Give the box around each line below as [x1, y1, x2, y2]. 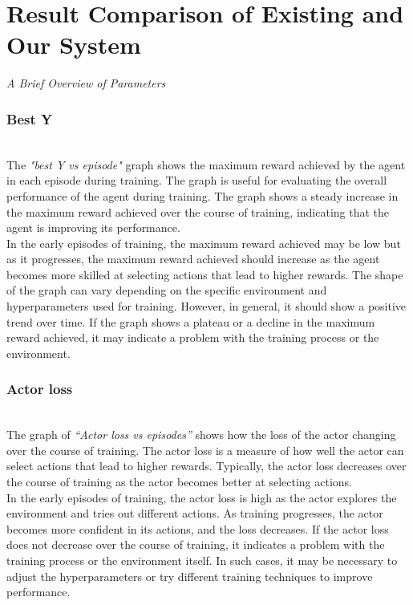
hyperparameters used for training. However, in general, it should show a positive [6, 298, 407, 315]
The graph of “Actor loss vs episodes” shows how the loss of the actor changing [6, 426, 396, 443]
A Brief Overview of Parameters [6, 75, 166, 91]
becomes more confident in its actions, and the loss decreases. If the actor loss [6, 520, 389, 537]
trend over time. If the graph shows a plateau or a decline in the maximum [6, 313, 375, 330]
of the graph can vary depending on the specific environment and [6, 282, 327, 298]
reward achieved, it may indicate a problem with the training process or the [6, 329, 379, 346]
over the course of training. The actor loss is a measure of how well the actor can [6, 441, 404, 458]
